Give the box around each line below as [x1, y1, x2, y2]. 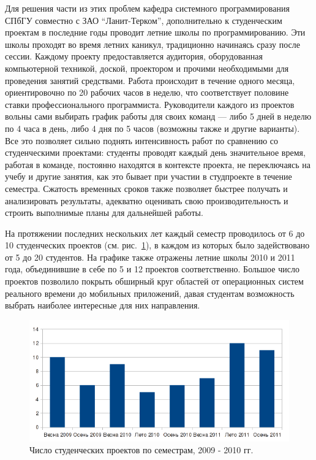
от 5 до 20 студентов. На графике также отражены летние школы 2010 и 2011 [5, 250, 295, 263]
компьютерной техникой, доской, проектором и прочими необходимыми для [5, 61, 289, 74]
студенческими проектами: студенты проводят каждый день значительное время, [5, 146, 306, 159]
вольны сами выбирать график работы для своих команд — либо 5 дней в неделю [5, 110, 312, 123]
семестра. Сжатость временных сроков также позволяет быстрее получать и [5, 182, 288, 194]
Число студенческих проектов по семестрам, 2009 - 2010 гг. [29, 443, 254, 456]
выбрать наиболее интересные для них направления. [5, 299, 200, 312]
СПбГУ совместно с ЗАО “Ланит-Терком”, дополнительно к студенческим [5, 13, 282, 26]
